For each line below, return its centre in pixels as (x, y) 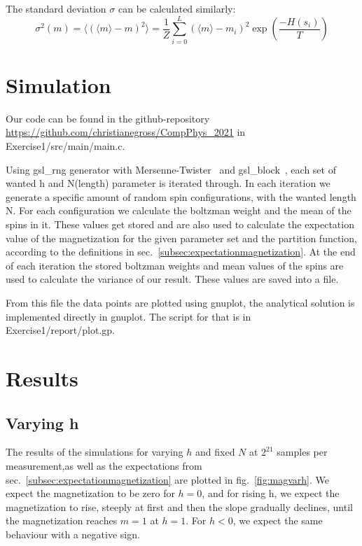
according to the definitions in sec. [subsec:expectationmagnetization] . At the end (181, 252)
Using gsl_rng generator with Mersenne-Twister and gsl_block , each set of (171, 169)
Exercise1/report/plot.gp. (60, 330)
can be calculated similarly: (177, 8)
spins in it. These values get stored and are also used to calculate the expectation (180, 224)
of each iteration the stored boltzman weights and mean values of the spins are (175, 265)
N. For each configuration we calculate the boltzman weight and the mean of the (179, 210)
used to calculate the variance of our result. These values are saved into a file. (172, 279)
